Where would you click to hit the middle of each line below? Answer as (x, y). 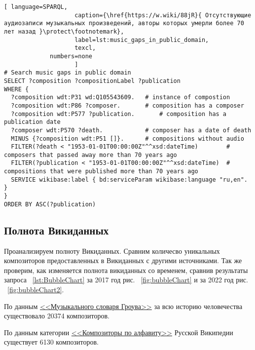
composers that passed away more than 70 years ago (91, 155)
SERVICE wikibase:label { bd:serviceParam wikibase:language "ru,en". (129, 179)
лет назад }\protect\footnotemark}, (64, 31)
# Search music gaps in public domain (68, 73)
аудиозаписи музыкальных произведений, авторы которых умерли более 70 (124, 23)
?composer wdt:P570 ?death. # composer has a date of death (131, 130)
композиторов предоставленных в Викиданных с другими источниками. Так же (123, 260)
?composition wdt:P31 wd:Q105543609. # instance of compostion (121, 97)
